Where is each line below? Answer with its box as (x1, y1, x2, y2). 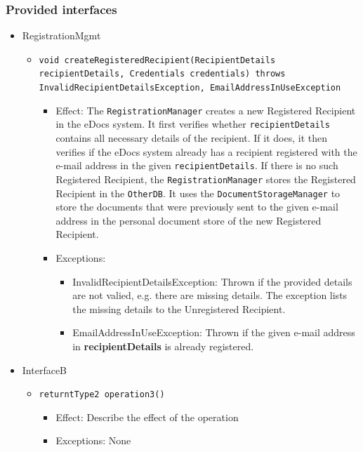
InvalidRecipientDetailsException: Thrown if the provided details (72, 274, 352, 288)
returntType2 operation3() (39, 390, 165, 400)
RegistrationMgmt (22, 28, 101, 43)
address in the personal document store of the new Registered (55, 213, 322, 227)
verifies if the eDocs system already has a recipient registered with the (55, 144, 357, 159)
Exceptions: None (55, 433, 131, 448)
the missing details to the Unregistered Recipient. (72, 301, 286, 316)
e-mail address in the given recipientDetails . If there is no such (55, 158, 338, 173)
